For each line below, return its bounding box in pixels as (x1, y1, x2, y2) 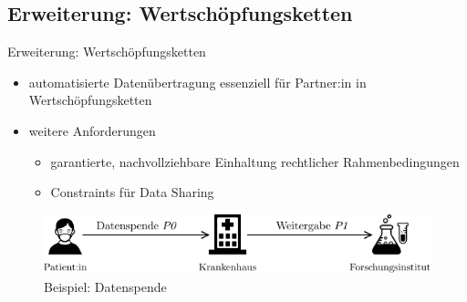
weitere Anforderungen (28, 120, 156, 140)
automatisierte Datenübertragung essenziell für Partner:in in (28, 72, 367, 91)
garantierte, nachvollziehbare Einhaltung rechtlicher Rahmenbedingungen (50, 151, 460, 171)
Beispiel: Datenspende (44, 276, 167, 296)
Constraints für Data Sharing (50, 182, 214, 202)
